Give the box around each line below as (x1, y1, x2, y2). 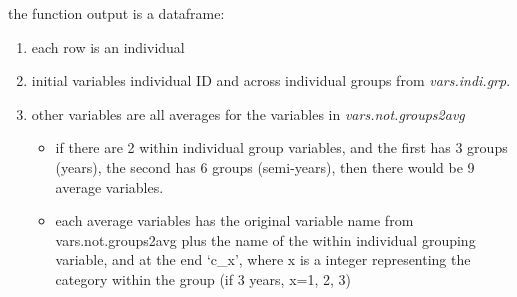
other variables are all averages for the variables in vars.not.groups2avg (31, 103, 465, 124)
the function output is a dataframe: (8, 3, 225, 23)
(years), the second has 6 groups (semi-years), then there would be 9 (55, 156, 475, 177)
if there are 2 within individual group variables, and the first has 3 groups (55, 137, 508, 158)
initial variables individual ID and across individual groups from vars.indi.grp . (31, 70, 511, 91)
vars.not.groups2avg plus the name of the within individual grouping (55, 229, 476, 250)
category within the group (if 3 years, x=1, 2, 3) (55, 268, 351, 289)
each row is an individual (31, 36, 185, 57)
